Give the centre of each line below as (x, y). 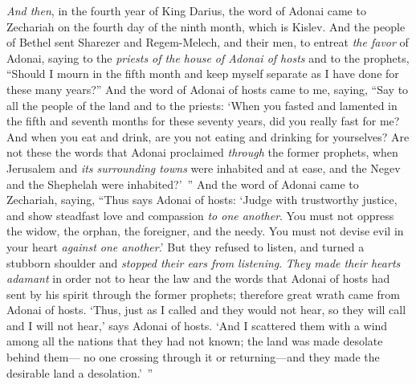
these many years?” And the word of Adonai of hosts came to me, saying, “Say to (208, 89)
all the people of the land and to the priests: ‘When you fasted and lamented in (202, 105)
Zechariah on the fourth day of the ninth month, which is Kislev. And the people (206, 26)
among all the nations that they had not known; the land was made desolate (195, 341)
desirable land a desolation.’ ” (80, 372)
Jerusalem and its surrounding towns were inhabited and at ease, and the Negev (204, 167)
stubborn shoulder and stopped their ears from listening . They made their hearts (204, 262)
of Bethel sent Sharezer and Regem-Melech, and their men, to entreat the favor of (208, 42)
